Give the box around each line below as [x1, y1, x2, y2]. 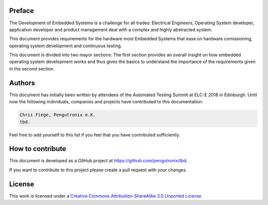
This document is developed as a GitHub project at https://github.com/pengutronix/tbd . [9, 158, 188, 164]
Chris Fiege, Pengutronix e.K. [19, 112, 96, 118]
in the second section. [9, 66, 55, 71]
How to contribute [9, 144, 67, 153]
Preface [9, 6, 34, 15]
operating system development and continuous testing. [9, 43, 122, 49]
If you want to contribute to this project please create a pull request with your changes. [9, 167, 187, 173]
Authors [9, 78, 35, 87]
